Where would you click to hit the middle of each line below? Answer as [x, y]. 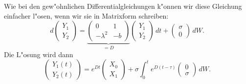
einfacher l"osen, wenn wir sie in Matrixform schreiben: [86, 15]
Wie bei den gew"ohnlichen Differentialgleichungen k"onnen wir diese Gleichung [123, 6]
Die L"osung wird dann [39, 54]
